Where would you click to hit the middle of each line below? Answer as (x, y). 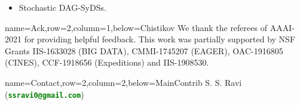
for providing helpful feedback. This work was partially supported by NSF (160, 39)
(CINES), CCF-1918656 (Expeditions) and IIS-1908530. (107, 62)
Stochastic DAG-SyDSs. (62, 7)
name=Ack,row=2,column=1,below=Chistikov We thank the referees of (136, 27)
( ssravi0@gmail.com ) (45, 94)
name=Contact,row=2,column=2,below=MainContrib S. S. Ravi (123, 82)
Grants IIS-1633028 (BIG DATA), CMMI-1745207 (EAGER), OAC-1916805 (144, 50)
